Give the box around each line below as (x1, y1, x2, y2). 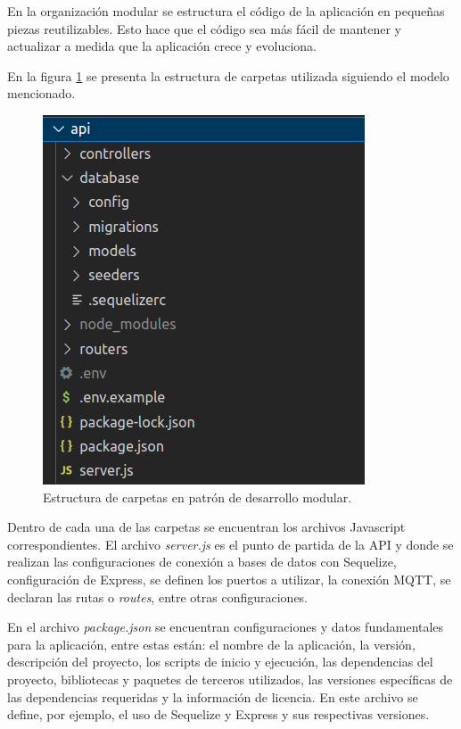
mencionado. (7, 84, 76, 103)
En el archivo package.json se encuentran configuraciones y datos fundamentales (7, 617, 444, 636)
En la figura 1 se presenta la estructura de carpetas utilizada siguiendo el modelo (7, 66, 449, 85)
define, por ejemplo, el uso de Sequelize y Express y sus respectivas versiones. (7, 705, 430, 724)
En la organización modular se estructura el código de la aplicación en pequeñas (7, 2, 445, 20)
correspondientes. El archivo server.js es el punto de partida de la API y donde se (7, 534, 454, 553)
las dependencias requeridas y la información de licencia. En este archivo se (7, 687, 418, 706)
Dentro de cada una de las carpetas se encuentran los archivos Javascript (7, 518, 406, 536)
